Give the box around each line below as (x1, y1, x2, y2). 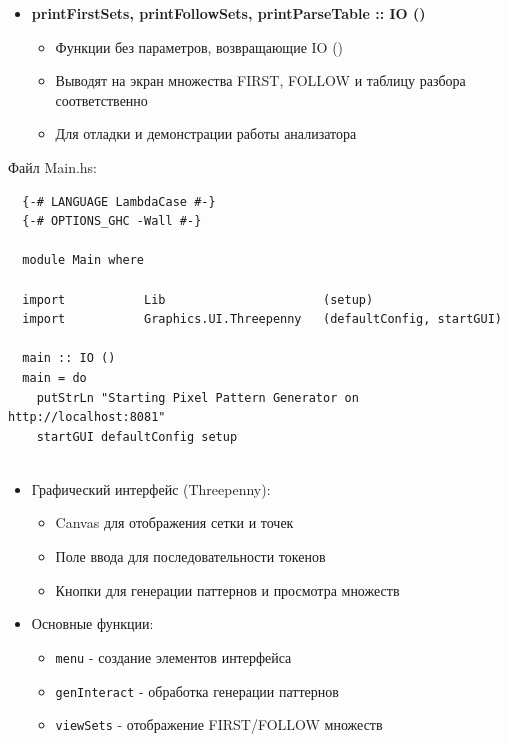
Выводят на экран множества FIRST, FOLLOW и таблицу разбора (55, 70, 466, 91)
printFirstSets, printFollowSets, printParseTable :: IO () (31, 3, 426, 23)
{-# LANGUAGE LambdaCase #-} (22, 194, 216, 209)
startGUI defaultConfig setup (36, 429, 238, 444)
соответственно (55, 89, 148, 110)
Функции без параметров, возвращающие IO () (55, 36, 344, 57)
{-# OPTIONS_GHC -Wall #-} (22, 214, 202, 229)
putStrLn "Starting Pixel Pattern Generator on (36, 390, 359, 405)
